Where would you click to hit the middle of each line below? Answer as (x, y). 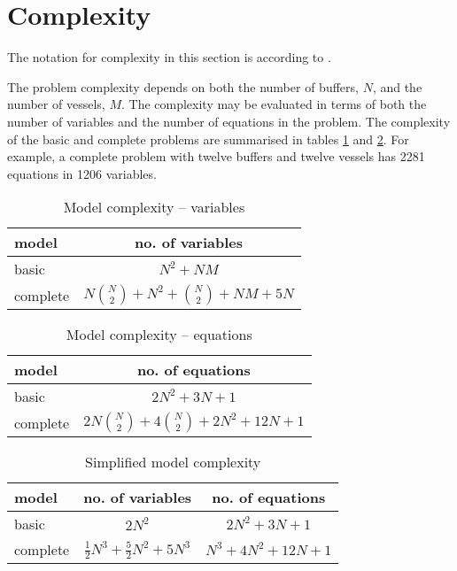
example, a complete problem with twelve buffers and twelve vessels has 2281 (216, 156)
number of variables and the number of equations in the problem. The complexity (229, 121)
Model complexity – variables (154, 207)
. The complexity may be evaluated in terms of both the (274, 104)
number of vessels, (56, 104)
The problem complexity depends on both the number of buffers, (183, 86)
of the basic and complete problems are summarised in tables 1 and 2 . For (208, 139)
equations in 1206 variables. (82, 173)
